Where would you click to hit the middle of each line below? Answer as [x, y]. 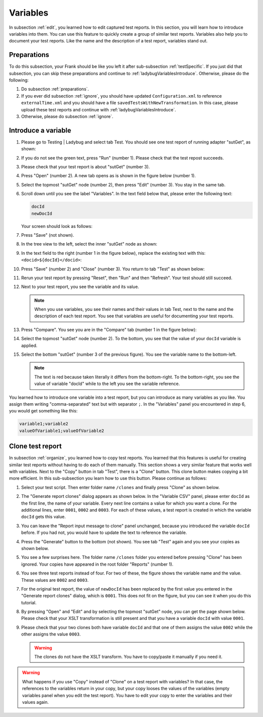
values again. [35, 702]
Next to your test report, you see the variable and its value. [80, 287]
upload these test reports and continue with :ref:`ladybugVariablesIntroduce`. [99, 109]
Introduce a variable [40, 130]
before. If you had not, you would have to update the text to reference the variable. [104, 533]
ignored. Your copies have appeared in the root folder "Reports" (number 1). [97, 564]
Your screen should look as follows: [57, 226]
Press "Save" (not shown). [47, 235]
